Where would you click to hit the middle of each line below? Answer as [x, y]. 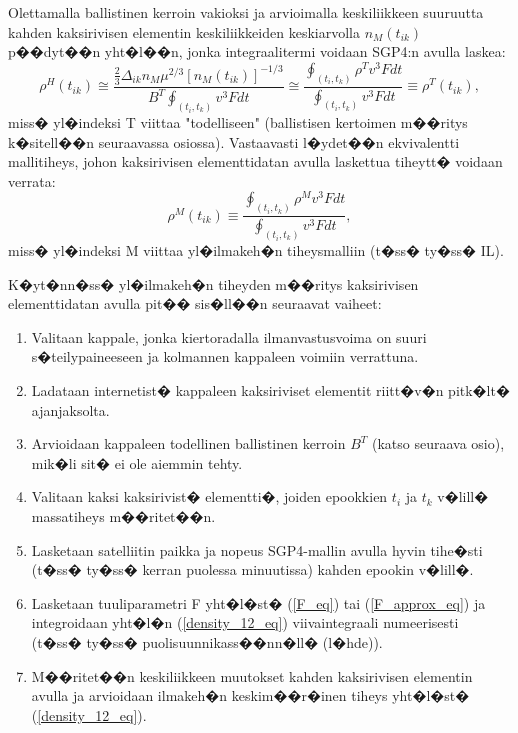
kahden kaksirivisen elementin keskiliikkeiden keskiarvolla [184, 31]
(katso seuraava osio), [438, 443]
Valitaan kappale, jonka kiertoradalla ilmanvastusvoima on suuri [229, 336]
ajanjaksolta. [70, 409]
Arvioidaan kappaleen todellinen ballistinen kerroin [188, 443]
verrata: [32, 180]
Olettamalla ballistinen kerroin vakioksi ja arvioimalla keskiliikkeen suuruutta [246, 12]
